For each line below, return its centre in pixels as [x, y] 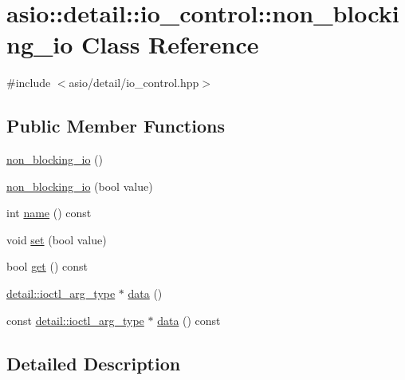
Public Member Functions [116, 126]
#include [29, 83]
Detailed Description [94, 363]
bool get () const [47, 266]
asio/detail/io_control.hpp [134, 83]
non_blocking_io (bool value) [80, 186]
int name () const [49, 213]
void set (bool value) [57, 239]
